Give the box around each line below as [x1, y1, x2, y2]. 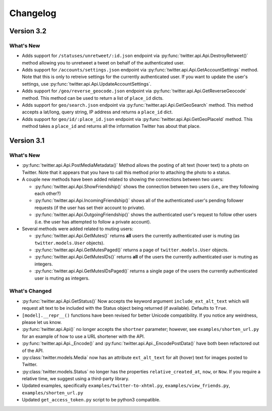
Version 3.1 [9, 136, 45, 145]
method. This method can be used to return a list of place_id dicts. [22, 95, 164, 101]
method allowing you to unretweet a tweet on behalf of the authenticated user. [22, 59, 185, 65]
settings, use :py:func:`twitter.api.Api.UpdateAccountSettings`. [22, 81, 152, 87]
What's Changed [9, 288, 52, 295]
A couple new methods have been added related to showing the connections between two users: [22, 176, 224, 182]
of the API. [22, 348, 44, 354]
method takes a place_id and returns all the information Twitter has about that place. [22, 123, 201, 129]
